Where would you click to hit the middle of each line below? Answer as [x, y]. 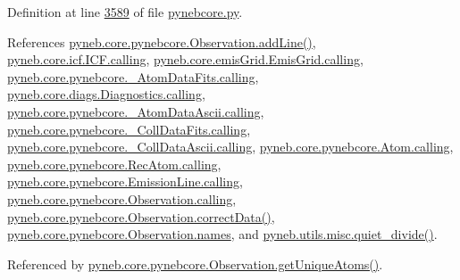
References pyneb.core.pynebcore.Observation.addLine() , [162, 41]
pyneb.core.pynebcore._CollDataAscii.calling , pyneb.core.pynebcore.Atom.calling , [230, 147]
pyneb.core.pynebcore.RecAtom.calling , [114, 164]
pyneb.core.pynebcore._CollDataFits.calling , [129, 129]
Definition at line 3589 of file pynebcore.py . [125, 12]
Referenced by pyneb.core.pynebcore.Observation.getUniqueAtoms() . [195, 264]
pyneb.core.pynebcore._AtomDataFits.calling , [133, 76]
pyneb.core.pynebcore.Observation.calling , [122, 198]
